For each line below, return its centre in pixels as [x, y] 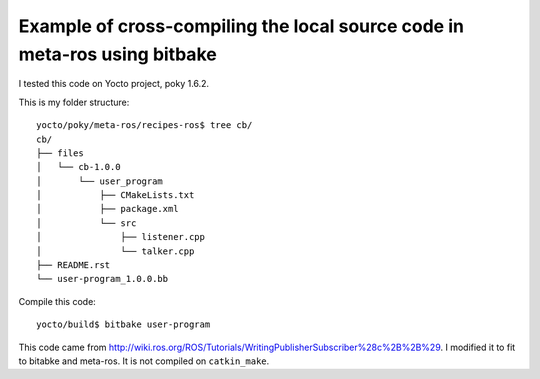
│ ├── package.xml [107, 209]
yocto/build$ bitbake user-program [123, 324]
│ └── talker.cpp [115, 251]
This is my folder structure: [74, 102]
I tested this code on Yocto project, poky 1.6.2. [114, 84]
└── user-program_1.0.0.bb [102, 279]
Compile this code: [57, 301]
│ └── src [86, 223]
